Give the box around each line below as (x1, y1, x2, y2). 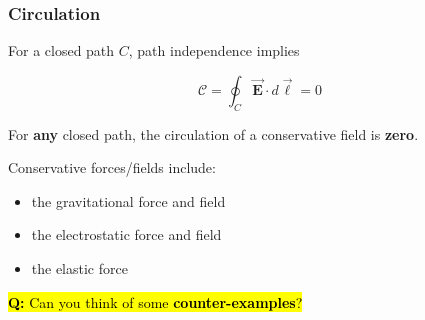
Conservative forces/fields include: (8, 157, 216, 178)
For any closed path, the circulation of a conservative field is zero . (8, 123, 419, 144)
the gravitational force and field (31, 190, 226, 211)
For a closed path (8, 40, 115, 61)
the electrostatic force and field (31, 224, 222, 245)
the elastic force (31, 257, 128, 278)
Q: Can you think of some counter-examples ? (8, 291, 303, 312)
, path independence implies (128, 40, 300, 61)
